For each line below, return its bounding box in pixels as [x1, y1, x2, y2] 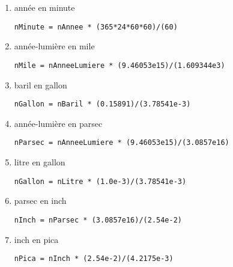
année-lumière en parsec [14, 117, 103, 129]
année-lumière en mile [14, 40, 95, 52]
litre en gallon [14, 156, 65, 168]
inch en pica [14, 233, 59, 245]
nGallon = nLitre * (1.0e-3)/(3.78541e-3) [14, 177, 187, 186]
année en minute [14, 1, 75, 13]
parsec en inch [14, 194, 67, 207]
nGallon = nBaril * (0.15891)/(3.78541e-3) [14, 100, 191, 109]
